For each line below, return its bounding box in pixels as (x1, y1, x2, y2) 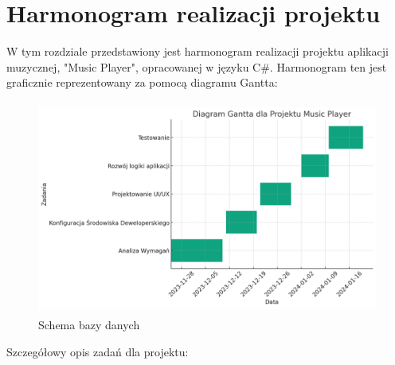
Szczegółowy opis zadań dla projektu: (6, 343, 189, 359)
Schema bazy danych (38, 316, 140, 333)
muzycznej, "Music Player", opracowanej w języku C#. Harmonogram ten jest (6, 58, 387, 75)
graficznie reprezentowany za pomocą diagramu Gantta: (6, 74, 278, 91)
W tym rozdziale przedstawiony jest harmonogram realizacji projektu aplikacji (6, 43, 389, 60)
